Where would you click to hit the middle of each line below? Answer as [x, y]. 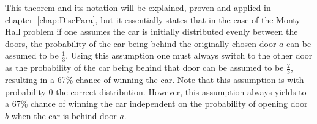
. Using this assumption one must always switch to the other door [189, 55]
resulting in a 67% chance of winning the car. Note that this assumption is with [155, 80]
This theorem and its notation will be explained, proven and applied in [138, 7]
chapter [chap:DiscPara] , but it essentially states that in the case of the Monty [153, 19]
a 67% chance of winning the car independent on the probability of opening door [156, 104]
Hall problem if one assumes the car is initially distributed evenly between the [151, 31]
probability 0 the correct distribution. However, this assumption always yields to [156, 91]
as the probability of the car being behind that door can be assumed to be [144, 67]
